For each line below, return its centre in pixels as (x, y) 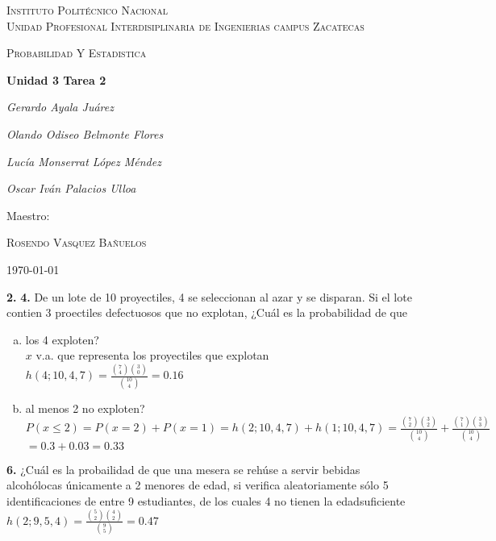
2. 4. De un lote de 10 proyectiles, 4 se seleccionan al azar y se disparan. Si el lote (209, 296)
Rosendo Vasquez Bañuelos (77, 242)
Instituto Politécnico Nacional (88, 10)
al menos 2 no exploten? (85, 408)
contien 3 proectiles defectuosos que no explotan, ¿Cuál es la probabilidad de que (207, 312)
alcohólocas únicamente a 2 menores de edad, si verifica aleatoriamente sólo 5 (198, 485)
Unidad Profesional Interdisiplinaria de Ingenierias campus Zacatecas (185, 25)
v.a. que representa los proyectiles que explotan (152, 355)
